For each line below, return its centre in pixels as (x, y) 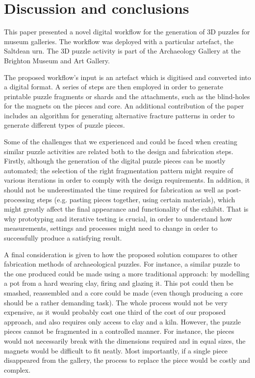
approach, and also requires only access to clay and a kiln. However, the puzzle (123, 321)
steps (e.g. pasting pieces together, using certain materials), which (136, 199)
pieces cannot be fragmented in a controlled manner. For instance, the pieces (119, 331)
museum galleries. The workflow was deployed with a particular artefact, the (119, 41)
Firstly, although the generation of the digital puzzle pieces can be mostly (115, 161)
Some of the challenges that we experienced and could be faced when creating (121, 142)
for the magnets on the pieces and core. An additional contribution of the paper (124, 106)
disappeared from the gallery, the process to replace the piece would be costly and (127, 360)
